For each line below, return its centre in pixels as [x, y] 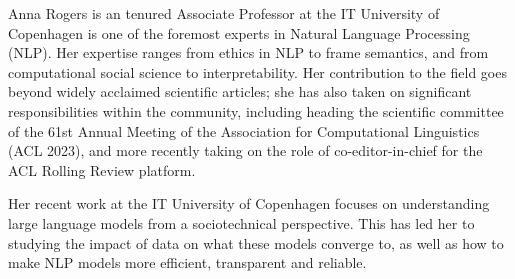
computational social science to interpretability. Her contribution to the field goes [257, 71]
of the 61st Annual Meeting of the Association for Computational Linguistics [244, 130]
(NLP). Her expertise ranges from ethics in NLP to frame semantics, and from [248, 52]
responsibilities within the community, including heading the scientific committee [256, 110]
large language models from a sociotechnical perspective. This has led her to [241, 222]
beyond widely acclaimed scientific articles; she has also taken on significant [240, 91]
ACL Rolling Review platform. [102, 169]
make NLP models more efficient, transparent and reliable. [187, 262]
